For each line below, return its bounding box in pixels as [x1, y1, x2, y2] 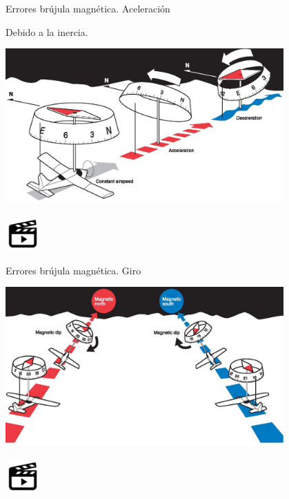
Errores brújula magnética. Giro [6, 263, 141, 277]
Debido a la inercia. [6, 24, 88, 39]
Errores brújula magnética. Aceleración [6, 1, 170, 15]
